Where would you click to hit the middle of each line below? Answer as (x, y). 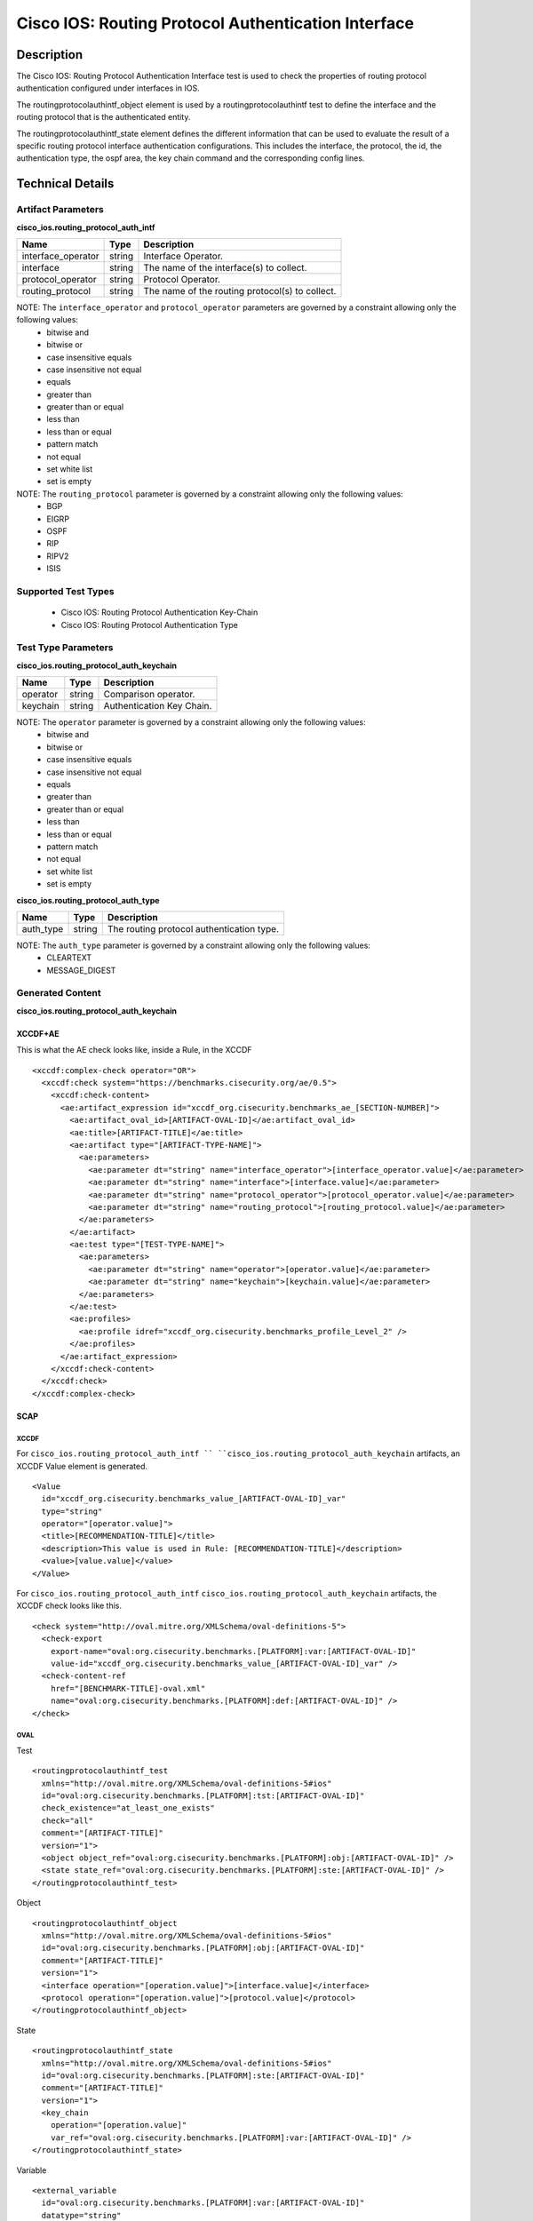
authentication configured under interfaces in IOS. (108, 88)
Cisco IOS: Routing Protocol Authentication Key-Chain (159, 612)
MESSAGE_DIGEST (81, 970)
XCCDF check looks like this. (69, 1606)
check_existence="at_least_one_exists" (128, 1808)
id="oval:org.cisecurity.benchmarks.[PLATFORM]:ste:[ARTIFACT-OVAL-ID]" (203, 2075)
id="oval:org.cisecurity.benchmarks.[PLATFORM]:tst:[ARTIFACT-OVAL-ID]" (203, 1796)
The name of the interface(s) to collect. (225, 267)
